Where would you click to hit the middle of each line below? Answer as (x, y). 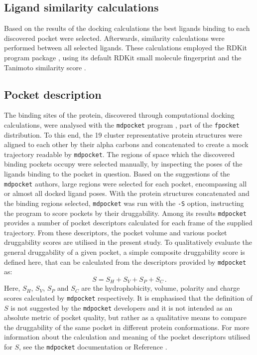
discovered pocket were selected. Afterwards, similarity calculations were (114, 38)
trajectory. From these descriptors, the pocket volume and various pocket (116, 232)
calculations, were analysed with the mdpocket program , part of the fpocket (122, 124)
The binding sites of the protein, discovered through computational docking (119, 115)
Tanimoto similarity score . (45, 67)
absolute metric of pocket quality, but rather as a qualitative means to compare (125, 317)
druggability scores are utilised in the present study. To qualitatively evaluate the (128, 242)
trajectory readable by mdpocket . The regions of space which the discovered (119, 154)
